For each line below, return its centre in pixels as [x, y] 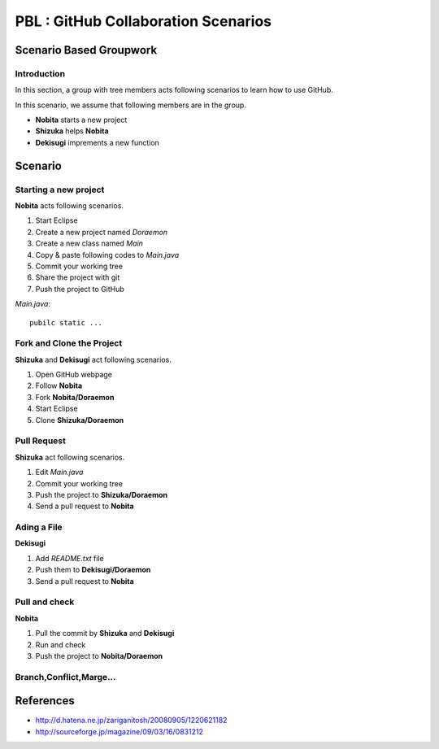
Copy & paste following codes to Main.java [107, 255]
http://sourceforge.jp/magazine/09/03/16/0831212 [119, 731]
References [45, 701]
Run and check [61, 644]
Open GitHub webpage [74, 375]
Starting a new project [60, 189]
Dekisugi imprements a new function [98, 142]
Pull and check [45, 602]
